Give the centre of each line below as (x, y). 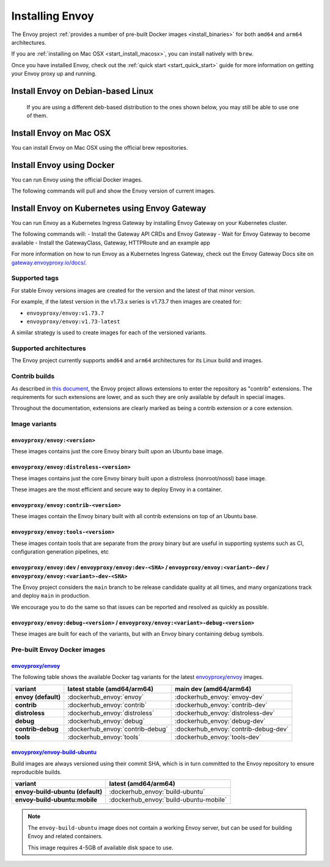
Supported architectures (49, 348)
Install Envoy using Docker (63, 165)
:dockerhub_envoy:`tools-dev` (218, 737)
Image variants (34, 424)
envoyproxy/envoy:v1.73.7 (65, 313)
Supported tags (35, 278)
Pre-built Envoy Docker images (58, 649)
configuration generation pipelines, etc (60, 552)
